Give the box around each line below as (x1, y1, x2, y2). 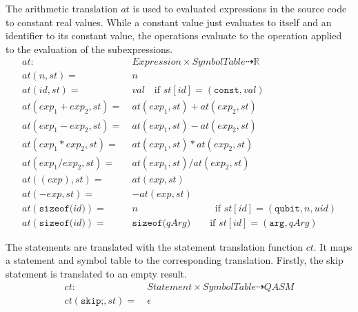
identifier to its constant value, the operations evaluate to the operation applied (6, 28, 342, 43)
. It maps (313, 239, 352, 253)
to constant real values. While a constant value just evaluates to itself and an (6, 14, 332, 29)
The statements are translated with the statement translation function (6, 239, 303, 253)
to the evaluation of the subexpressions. (6, 41, 173, 56)
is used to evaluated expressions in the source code (132, 1, 347, 15)
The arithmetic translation (6, 1, 118, 15)
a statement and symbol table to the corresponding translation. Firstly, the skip (6, 253, 344, 267)
